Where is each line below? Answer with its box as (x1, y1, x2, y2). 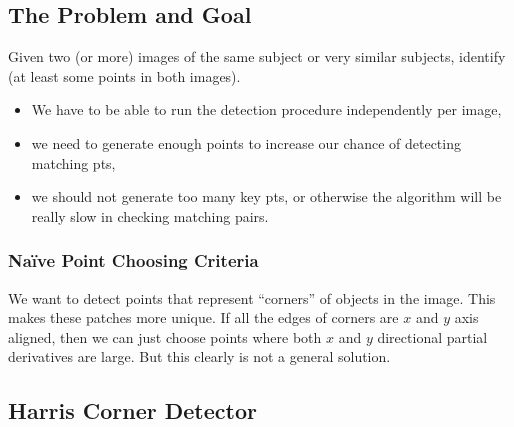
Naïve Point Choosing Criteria (8, 248, 259, 273)
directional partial (377, 326, 488, 347)
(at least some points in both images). (8, 65, 241, 86)
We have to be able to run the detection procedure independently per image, (31, 99, 502, 120)
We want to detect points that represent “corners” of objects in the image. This (8, 287, 496, 308)
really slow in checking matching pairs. (31, 205, 269, 226)
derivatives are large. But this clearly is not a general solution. (8, 346, 391, 367)
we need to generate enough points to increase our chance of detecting (31, 132, 461, 153)
